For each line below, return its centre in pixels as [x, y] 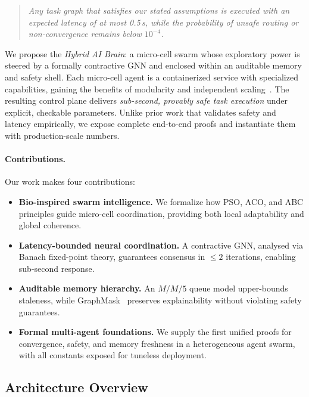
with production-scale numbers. [62, 135]
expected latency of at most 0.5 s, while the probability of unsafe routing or [163, 22]
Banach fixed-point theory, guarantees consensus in [112, 257]
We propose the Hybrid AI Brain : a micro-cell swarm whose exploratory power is [152, 53]
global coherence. [50, 225]
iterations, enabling [261, 257]
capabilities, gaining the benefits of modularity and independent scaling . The [147, 89]
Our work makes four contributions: [70, 182]
